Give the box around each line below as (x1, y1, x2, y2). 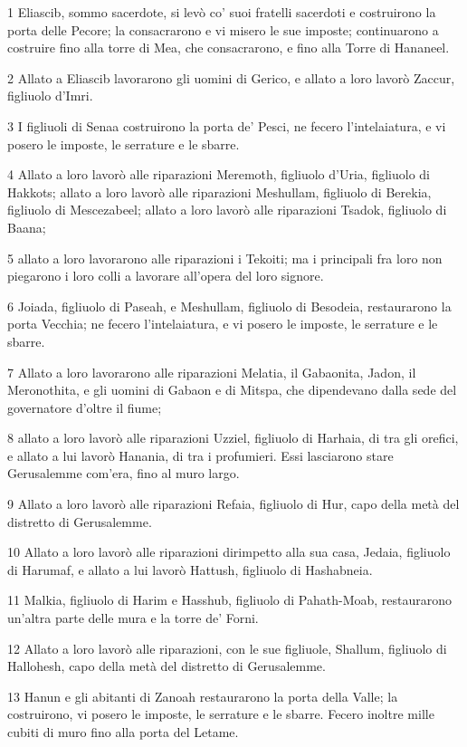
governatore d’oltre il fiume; (7, 397, 162, 417)
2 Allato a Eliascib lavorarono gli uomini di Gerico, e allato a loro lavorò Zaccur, (7, 68, 455, 87)
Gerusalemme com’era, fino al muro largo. (7, 464, 240, 483)
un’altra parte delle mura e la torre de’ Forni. (7, 608, 259, 627)
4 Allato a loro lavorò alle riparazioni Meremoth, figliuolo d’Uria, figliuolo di (7, 165, 430, 184)
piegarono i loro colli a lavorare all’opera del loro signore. (7, 266, 324, 285)
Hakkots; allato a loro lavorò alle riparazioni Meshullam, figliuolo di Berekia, (7, 182, 432, 201)
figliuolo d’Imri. (7, 86, 93, 105)
